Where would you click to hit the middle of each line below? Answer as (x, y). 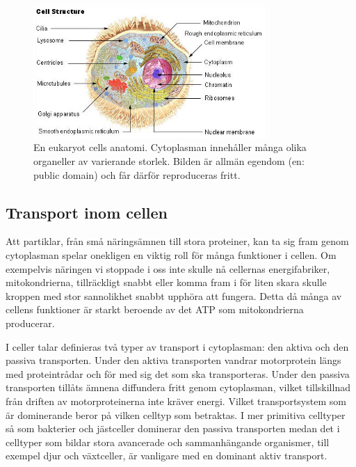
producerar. (30, 323)
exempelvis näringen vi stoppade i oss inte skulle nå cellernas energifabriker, (168, 268)
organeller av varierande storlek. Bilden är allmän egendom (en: (169, 161)
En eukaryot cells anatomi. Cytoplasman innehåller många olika (170, 147)
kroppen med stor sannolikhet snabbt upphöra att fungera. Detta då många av (174, 295)
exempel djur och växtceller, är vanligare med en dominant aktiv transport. (167, 456)
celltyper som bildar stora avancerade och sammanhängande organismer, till (168, 442)
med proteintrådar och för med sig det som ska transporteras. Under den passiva (178, 373)
